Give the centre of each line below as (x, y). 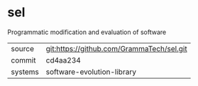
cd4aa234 (64, 60)
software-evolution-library (91, 72)
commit (23, 60)
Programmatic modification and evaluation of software (87, 32)
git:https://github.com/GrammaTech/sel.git (116, 48)
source (22, 48)
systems (25, 72)
